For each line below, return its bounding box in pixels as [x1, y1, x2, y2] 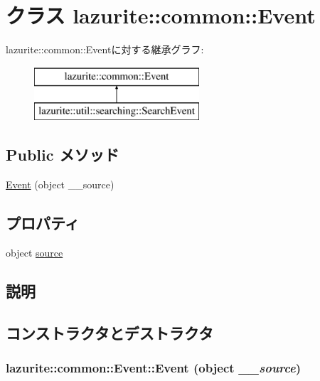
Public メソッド [6, 144, 119, 166]
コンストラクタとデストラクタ [6, 321, 213, 343]
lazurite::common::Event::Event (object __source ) [6, 358, 302, 376]
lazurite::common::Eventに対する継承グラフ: [6, 42, 204, 57]
